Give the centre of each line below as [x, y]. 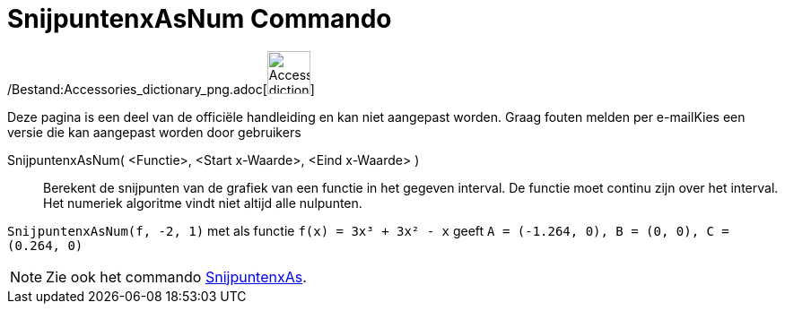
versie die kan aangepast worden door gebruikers [154, 132]
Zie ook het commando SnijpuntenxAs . [176, 276]
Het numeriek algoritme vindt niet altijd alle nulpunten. [203, 203]
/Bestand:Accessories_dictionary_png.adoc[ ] [161, 89]
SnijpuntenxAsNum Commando [200, 19]
